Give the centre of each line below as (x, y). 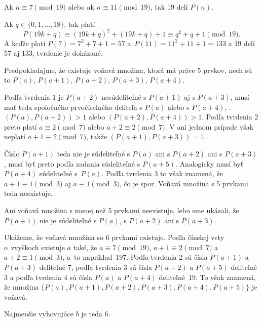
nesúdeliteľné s (124, 97)
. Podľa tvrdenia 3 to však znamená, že (162, 173)
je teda (92, 314)
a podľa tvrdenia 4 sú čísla (51, 277)
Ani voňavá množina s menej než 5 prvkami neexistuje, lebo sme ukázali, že (122, 210)
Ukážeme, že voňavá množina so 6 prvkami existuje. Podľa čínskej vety (114, 237)
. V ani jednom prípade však (209, 126)
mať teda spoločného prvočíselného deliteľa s (73, 107)
